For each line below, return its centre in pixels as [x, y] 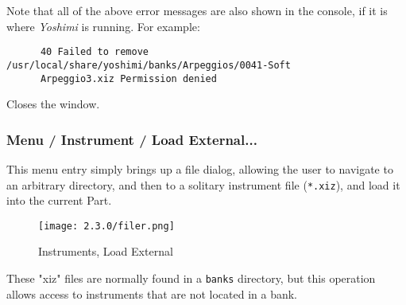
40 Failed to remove [94, 52]
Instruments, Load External [106, 251]
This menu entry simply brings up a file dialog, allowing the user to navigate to [200, 168]
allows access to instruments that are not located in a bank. [152, 293]
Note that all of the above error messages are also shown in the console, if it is [197, 10]
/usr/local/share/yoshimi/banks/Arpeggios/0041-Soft [149, 65]
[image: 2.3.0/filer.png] [106, 226]
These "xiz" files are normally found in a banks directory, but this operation [191, 278]
